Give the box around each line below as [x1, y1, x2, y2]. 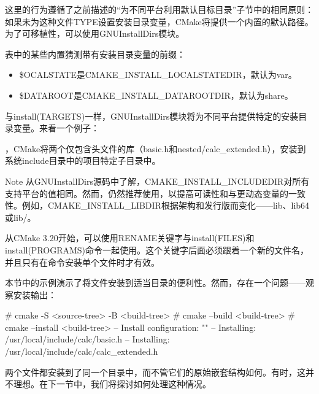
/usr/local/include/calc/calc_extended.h [5, 345, 158, 358]
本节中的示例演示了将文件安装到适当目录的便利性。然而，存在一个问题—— [5, 276, 306, 289]
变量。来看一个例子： [13, 122, 99, 134]
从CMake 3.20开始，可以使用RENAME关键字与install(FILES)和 [5, 231, 255, 244]
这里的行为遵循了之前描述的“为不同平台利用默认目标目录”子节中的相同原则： [5, 3, 314, 15]
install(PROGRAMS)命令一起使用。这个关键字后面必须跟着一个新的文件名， [5, 243, 309, 256]
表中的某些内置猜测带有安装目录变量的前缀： [5, 47, 185, 60]
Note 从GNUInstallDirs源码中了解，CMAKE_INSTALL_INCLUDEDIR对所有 [5, 174, 310, 187]
